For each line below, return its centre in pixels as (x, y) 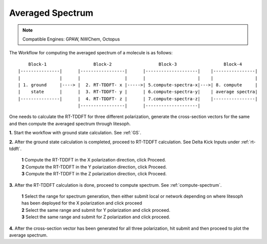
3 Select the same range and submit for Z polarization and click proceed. (96, 217)
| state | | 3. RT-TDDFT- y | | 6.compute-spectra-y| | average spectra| (138, 92)
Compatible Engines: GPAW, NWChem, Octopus (71, 39)
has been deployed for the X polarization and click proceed (82, 203)
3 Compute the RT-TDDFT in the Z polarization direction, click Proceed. (94, 174)
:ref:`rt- (248, 142)
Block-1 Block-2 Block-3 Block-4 (135, 64)
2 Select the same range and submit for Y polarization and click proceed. (96, 210)
